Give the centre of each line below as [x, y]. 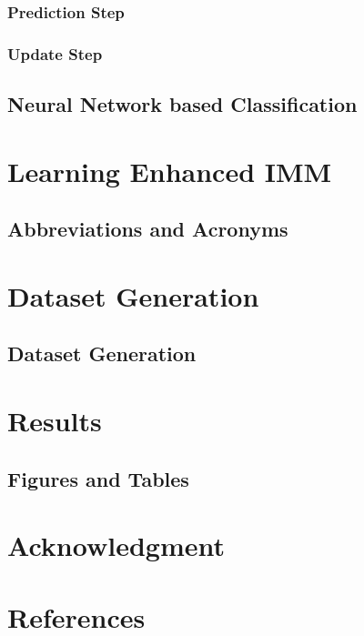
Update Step [55, 53]
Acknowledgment [116, 545]
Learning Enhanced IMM [170, 171]
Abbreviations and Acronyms [148, 229]
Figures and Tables [98, 478]
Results [55, 420]
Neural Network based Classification [182, 104]
